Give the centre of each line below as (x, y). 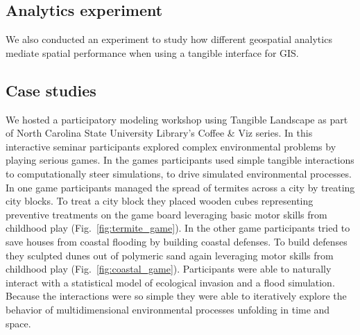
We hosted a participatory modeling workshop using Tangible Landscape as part (177, 119)
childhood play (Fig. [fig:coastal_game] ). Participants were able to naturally (169, 269)
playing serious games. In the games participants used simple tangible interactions (180, 160)
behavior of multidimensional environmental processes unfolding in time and (168, 309)
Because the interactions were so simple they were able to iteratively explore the (176, 296)
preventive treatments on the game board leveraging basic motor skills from (166, 214)
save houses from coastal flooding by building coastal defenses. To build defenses (177, 241)
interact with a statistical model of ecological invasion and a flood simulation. (170, 282)
